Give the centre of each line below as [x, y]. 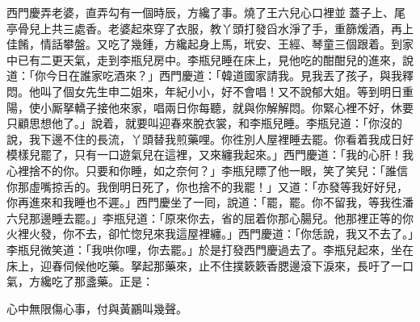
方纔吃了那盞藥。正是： [91, 281]
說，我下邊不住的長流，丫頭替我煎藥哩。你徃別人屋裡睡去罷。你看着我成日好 [210, 138]
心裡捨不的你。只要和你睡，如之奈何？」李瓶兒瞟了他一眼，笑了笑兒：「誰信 [207, 170]
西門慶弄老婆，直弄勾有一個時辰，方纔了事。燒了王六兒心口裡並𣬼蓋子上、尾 [206, 12]
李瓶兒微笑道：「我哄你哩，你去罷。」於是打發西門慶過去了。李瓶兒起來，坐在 [210, 249]
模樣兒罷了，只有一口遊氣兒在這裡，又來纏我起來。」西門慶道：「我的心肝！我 [210, 155]
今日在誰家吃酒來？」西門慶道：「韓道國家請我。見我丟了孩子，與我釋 [229, 75]
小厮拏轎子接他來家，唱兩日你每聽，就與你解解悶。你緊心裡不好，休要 [227, 107]
